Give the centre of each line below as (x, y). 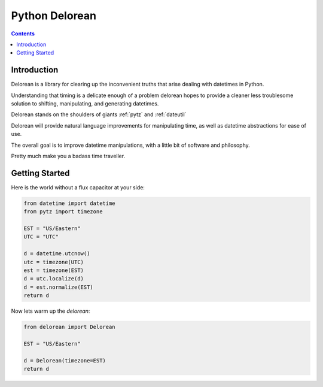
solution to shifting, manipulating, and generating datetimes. (85, 104)
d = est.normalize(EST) (59, 287)
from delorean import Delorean (70, 327)
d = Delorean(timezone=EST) (65, 360)
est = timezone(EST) (54, 270)
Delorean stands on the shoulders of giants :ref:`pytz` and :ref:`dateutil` (99, 114)
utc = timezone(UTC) (54, 262)
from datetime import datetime (70, 203)
